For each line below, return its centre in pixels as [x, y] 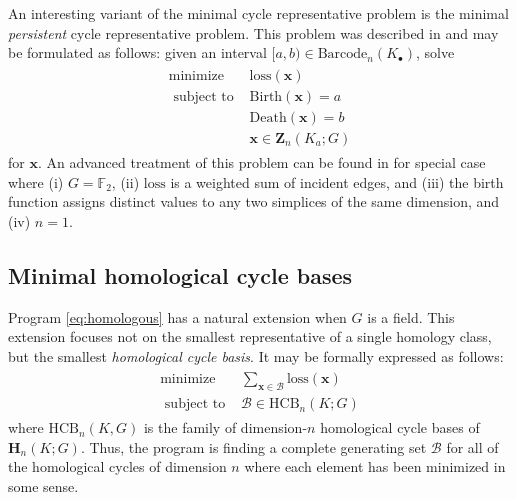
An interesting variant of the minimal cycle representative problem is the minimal [258, 13]
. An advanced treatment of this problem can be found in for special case [261, 161]
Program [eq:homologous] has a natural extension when [177, 316]
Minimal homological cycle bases [180, 274]
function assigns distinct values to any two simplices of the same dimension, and [254, 201]
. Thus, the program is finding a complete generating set [253, 446]
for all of [472, 446]
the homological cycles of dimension [117, 466]
